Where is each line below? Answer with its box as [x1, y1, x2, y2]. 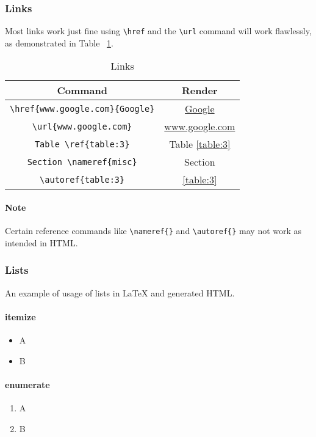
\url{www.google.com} [32, 121, 132, 131]
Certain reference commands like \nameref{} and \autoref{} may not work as [5, 224, 302, 237]
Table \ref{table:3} [34, 139, 130, 149]
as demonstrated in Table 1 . [5, 36, 113, 49]
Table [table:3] [169, 137, 231, 152]
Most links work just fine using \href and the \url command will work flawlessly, [5, 24, 312, 37]
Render [181, 83, 218, 98]
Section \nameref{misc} [27, 156, 137, 167]
